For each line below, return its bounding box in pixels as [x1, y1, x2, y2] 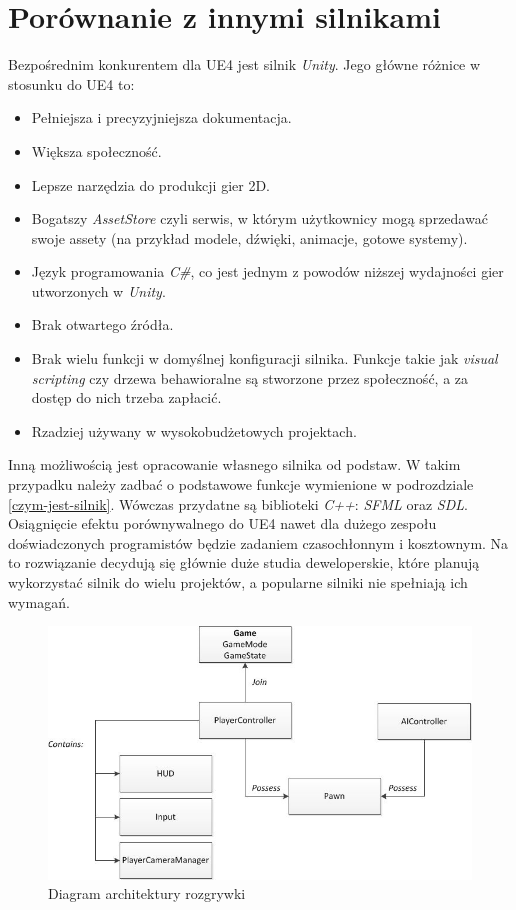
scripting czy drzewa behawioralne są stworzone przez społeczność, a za [31, 367, 469, 388]
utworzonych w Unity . [31, 280, 166, 301]
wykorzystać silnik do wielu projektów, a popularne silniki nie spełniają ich [8, 572, 468, 592]
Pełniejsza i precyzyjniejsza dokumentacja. [31, 107, 292, 128]
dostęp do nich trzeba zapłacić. [31, 387, 222, 408]
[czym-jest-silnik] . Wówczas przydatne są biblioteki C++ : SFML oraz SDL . [8, 493, 468, 514]
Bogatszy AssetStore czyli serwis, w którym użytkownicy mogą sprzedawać [31, 208, 488, 229]
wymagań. [8, 591, 70, 612]
